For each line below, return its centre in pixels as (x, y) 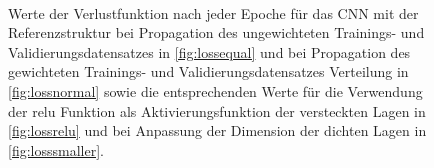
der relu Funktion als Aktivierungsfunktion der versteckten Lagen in (217, 110)
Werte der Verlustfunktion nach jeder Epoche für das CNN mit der (213, 12)
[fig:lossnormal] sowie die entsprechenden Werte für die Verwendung (215, 90)
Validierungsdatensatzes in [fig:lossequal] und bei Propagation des (209, 51)
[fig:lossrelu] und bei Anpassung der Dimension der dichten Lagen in (217, 130)
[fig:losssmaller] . (56, 149)
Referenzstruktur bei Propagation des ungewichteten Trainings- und (216, 32)
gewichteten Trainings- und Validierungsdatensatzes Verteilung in (208, 71)
